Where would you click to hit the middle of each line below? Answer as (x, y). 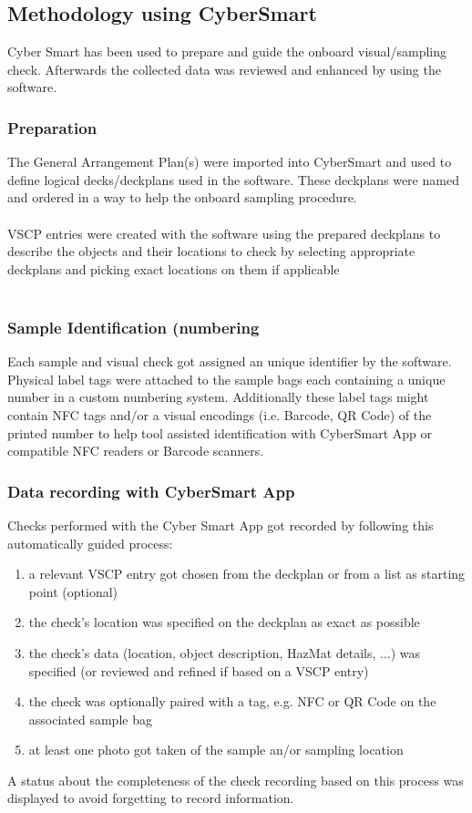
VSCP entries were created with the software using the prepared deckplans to (224, 233)
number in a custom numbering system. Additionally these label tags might (218, 397)
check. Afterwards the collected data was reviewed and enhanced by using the (224, 69)
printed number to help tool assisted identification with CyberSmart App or (220, 432)
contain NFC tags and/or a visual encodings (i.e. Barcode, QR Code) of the (220, 414)
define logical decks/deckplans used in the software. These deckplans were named (233, 179)
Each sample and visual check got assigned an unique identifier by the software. (230, 361)
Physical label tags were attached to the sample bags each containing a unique (226, 379)
